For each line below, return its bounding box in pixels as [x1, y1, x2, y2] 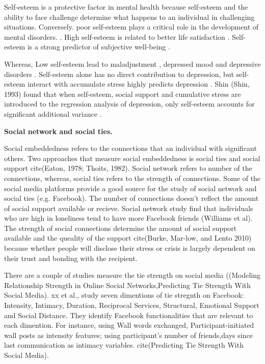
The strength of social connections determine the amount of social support [4, 222, 237, 233]
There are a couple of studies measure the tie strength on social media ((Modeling [4, 270, 260, 280]
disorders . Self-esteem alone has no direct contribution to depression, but [4, 68, 234, 79]
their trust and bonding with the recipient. [4, 252, 138, 263]
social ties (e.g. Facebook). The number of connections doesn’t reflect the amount [4, 193, 259, 203]
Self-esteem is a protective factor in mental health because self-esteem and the [4, 2, 248, 12]
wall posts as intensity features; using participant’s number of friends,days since [4, 329, 253, 340]
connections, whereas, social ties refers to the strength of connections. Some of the [4, 172, 261, 183]
